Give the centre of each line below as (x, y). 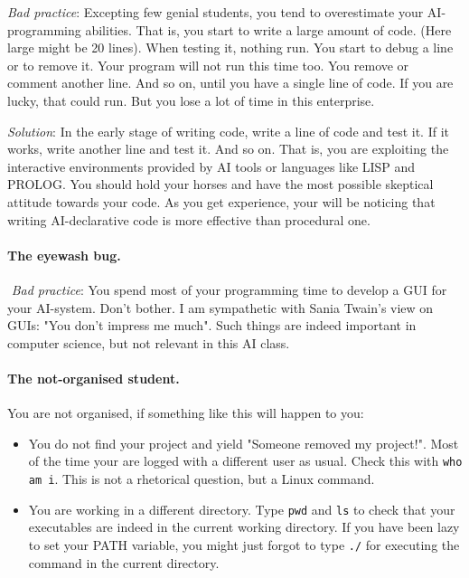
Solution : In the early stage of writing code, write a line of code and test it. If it (229, 131)
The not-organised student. (94, 378)
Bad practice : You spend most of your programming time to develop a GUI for (229, 289)
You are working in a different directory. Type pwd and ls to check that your (242, 509)
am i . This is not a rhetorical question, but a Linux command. (202, 478)
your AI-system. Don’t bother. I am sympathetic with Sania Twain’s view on (220, 307)
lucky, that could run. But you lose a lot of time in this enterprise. (191, 100)
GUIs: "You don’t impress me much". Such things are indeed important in (212, 325)
